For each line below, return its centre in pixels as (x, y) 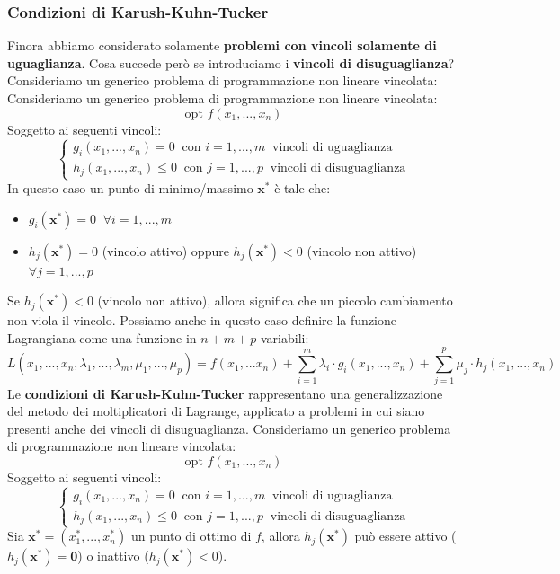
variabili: (284, 337)
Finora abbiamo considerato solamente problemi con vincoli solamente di (222, 45)
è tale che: (302, 188)
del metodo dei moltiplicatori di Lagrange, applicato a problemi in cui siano (216, 411)
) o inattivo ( (113, 556)
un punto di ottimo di (191, 536)
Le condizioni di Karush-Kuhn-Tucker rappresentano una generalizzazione (225, 393)
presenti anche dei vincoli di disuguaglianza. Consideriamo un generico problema (229, 428)
